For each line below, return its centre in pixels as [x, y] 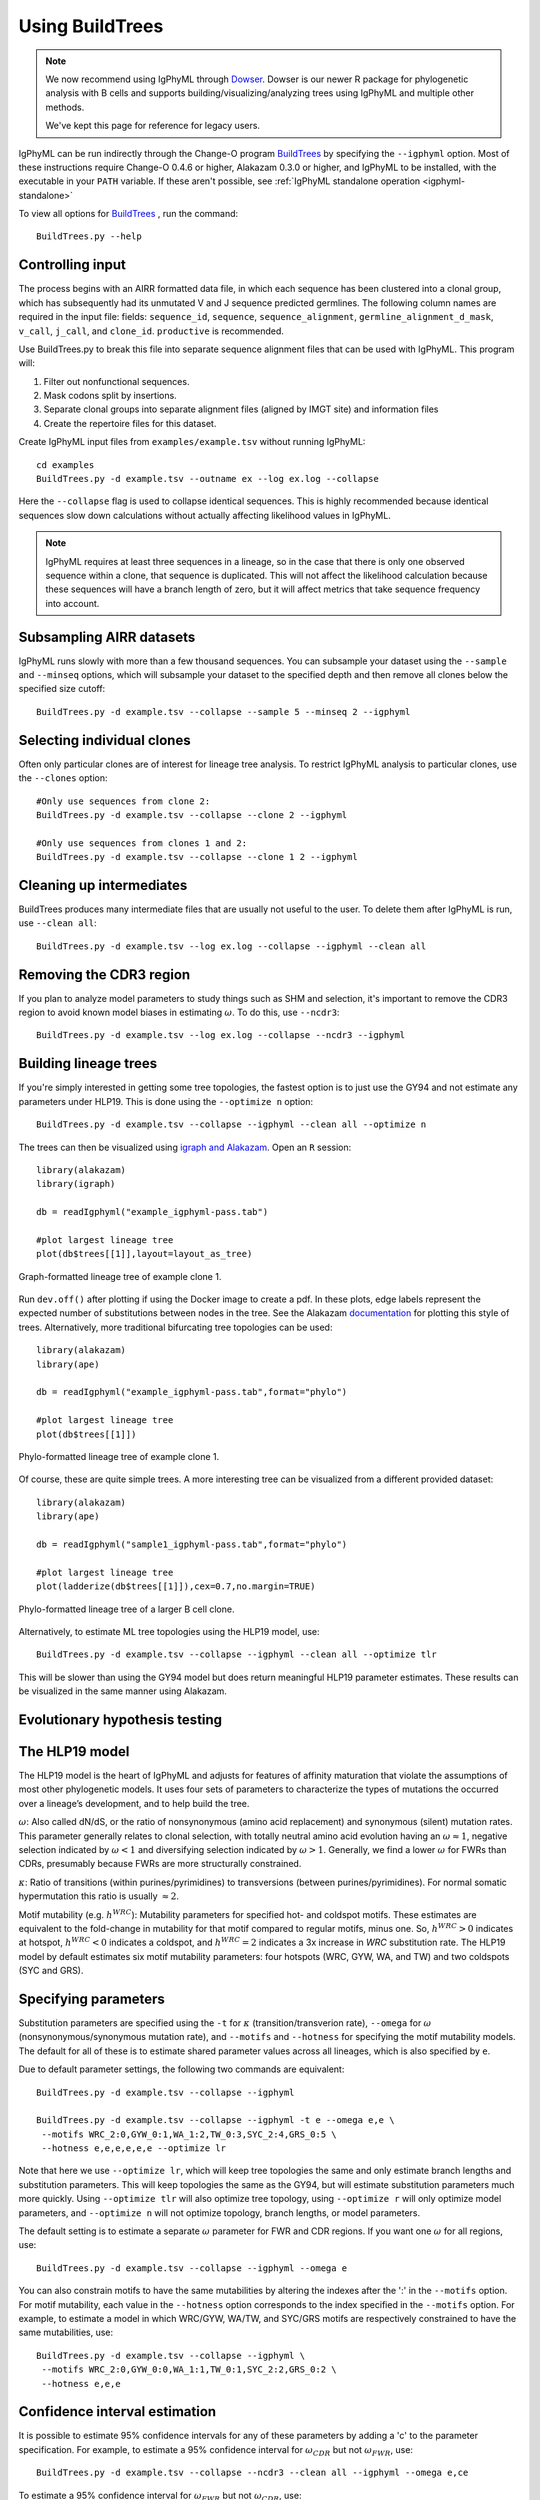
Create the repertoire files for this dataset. [130, 423]
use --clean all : [57, 923]
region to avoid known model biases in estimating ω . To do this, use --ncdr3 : [179, 1012]
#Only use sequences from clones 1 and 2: [142, 843]
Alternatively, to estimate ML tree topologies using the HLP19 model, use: [169, 1631]
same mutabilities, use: [66, 2332]
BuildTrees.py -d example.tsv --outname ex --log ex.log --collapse [207, 479]
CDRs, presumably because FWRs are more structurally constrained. [160, 1864]
